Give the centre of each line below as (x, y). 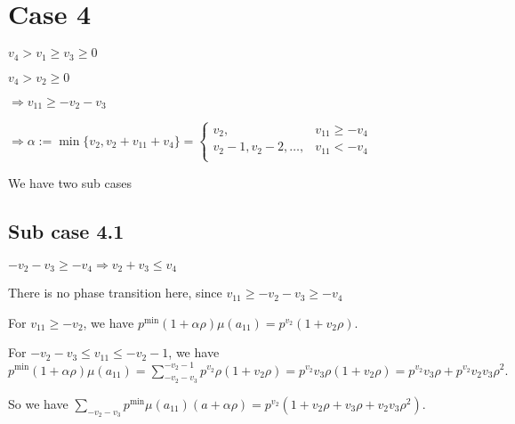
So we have (38, 403)
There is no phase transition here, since (115, 293)
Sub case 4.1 (66, 230)
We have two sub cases (70, 182)
